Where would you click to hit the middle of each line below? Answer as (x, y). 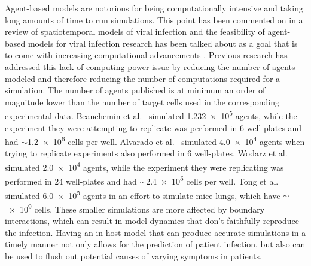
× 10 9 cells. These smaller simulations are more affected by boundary (137, 208)
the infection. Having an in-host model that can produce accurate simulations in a (155, 232)
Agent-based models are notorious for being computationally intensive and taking (154, 8)
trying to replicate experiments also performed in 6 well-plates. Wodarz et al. (146, 153)
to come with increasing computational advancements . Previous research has (146, 55)
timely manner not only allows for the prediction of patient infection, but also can (155, 244)
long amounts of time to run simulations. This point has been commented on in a (154, 19)
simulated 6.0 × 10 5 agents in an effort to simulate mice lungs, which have (143, 194)
